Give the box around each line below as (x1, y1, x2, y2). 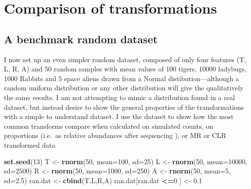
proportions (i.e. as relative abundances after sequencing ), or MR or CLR (4, 130, 226, 140)
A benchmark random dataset (4, 31, 158, 46)
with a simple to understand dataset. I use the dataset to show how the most (4, 111, 234, 121)
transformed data (4, 139, 55, 150)
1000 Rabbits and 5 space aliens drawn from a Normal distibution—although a (4, 73, 239, 83)
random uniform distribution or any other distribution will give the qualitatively (4, 83, 244, 93)
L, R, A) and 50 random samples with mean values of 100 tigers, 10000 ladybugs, (4, 64, 247, 74)
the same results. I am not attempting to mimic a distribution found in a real (4, 92, 235, 102)
